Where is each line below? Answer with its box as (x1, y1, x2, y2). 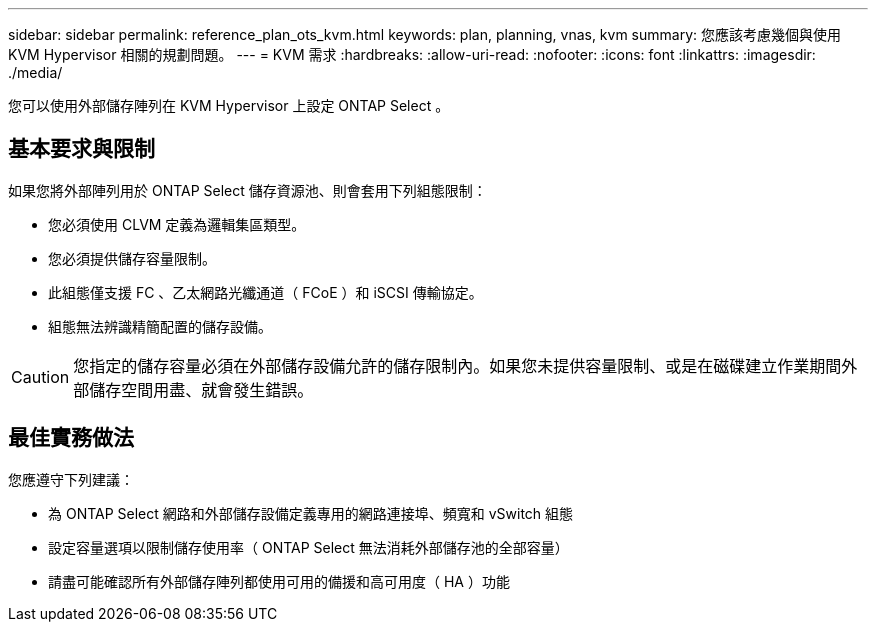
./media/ (8, 64, 63, 81)
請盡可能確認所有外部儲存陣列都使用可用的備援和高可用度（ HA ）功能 (48, 572, 510, 590)
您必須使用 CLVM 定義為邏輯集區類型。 (48, 215, 306, 233)
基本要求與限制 (8, 136, 155, 162)
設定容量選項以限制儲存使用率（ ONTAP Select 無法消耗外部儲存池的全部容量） (48, 538, 569, 556)
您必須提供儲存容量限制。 (48, 249, 216, 267)
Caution (11, 366, 70, 387)
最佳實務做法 (8, 425, 134, 451)
